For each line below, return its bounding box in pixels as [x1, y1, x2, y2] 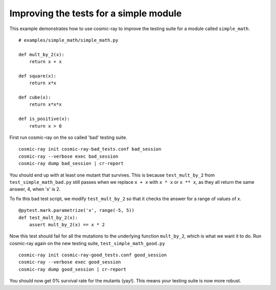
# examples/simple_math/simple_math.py [18, 37, 119, 43]
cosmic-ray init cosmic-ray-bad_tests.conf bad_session [18, 146, 162, 152]
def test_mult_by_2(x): [18, 214, 78, 221]
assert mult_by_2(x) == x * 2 [29, 222, 105, 227]
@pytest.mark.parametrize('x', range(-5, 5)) [18, 207, 135, 213]
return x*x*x [29, 102, 62, 107]
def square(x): [18, 73, 57, 79]
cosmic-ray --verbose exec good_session [18, 259, 121, 265]
